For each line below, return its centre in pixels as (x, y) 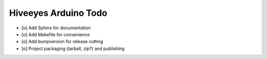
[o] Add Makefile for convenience (56, 34)
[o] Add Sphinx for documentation (56, 28)
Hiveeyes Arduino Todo (58, 13)
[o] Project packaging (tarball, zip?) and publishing (73, 48)
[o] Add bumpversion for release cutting (62, 42)
